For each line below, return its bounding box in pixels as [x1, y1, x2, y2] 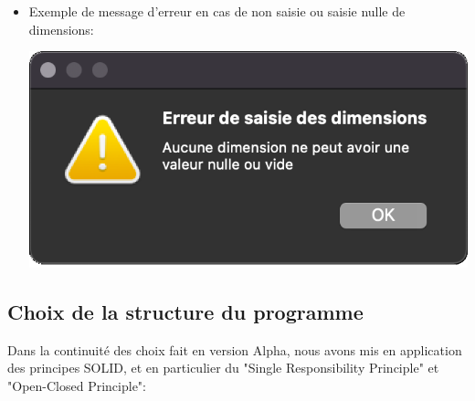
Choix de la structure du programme [7, 297, 364, 325]
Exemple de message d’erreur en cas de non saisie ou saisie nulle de [28, 2, 406, 20]
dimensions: [28, 19, 94, 38]
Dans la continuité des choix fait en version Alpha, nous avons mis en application [7, 340, 462, 359]
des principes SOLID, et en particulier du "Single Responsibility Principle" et [7, 358, 439, 377]
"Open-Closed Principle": [7, 375, 146, 395]
